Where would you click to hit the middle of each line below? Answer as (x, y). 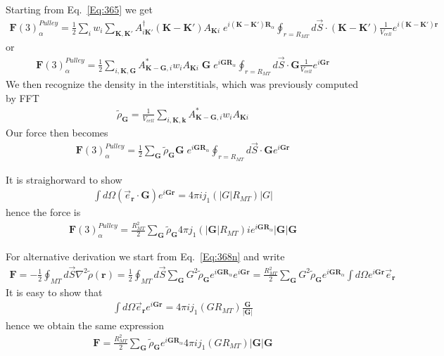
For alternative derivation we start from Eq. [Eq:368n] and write (145, 256)
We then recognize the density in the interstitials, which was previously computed (182, 84)
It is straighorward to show (64, 179)
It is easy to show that (54, 292)
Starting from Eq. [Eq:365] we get (79, 9)
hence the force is (43, 212)
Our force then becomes (57, 132)
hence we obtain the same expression (85, 325)
